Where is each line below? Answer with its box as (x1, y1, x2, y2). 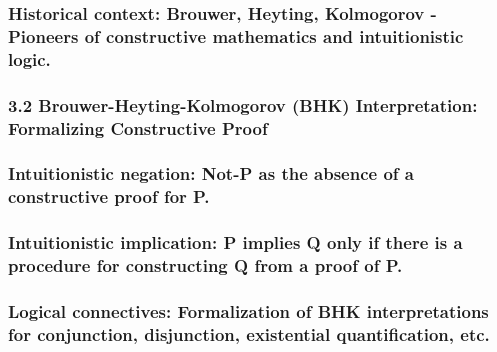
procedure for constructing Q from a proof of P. (8, 253, 403, 278)
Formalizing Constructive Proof (8, 115, 268, 140)
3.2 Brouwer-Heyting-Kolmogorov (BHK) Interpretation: (8, 92, 478, 117)
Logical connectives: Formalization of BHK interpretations (8, 298, 489, 323)
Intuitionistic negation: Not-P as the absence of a (8, 161, 414, 186)
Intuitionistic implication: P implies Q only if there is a (8, 230, 463, 255)
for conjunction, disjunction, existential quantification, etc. (8, 321, 490, 346)
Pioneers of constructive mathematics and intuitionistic (8, 23, 464, 48)
